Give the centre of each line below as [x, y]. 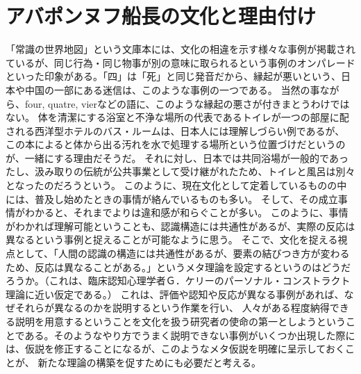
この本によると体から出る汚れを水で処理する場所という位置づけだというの [176, 144]
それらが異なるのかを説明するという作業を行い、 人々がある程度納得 [172, 308]
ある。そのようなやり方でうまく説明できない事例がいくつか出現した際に [190, 335]
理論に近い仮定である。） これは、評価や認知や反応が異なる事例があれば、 [175, 294]
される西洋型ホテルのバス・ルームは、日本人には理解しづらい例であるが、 [175, 130]
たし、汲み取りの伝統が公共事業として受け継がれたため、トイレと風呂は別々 [180, 171]
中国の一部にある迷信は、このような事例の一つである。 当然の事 [172, 89]
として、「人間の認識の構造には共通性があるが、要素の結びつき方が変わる [182, 253]
